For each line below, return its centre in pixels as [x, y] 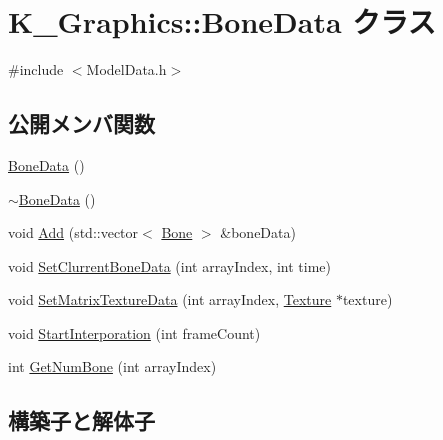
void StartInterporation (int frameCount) [134, 332]
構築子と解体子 [81, 420]
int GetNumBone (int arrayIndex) [112, 366]
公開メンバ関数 [81, 123]
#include [36, 69]
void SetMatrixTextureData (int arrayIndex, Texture [170, 299]
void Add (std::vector [73, 232]
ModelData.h [126, 69]
